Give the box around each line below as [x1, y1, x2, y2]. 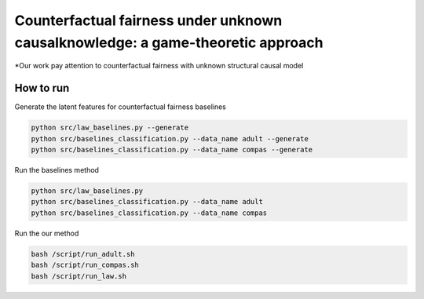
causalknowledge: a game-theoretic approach [14, 34, 323, 51]
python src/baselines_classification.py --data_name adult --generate [31, 134, 309, 143]
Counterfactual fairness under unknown [14, 12, 283, 29]
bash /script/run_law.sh [31, 272, 127, 280]
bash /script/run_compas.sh [31, 261, 139, 270]
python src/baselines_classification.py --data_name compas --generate [31, 145, 313, 155]
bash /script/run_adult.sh [31, 250, 135, 258]
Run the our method [14, 228, 79, 238]
